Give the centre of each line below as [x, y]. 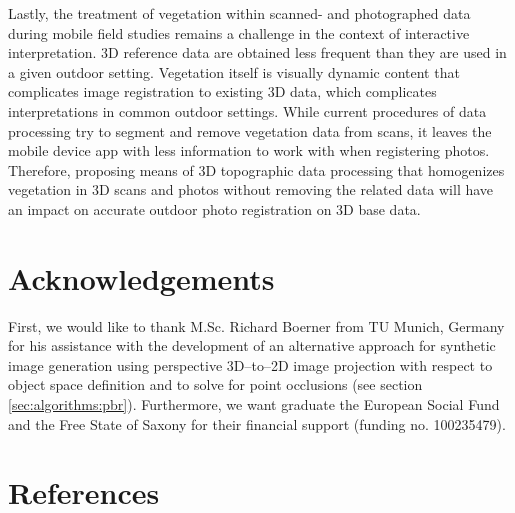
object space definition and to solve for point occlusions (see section [215, 384]
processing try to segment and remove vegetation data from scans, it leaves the [250, 130]
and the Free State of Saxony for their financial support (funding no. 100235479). [257, 423]
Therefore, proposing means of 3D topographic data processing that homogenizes [256, 169]
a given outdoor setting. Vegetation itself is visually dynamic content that [234, 71]
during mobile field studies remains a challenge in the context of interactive [239, 32]
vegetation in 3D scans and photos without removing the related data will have [251, 189]
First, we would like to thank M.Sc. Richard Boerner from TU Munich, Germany [256, 325]
